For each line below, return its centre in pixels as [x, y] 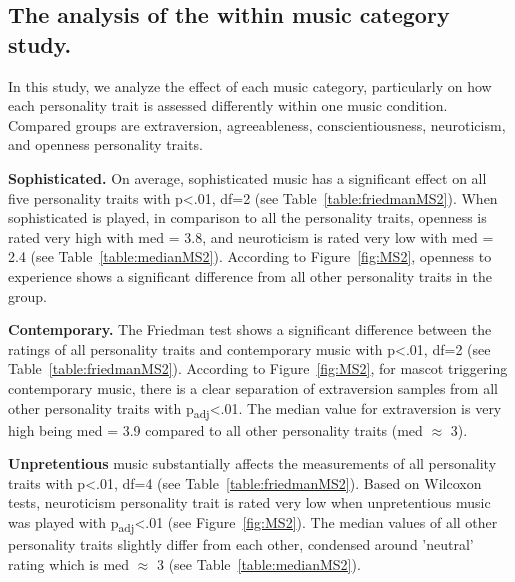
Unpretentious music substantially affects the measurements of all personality [252, 463]
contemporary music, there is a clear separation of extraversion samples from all [253, 387]
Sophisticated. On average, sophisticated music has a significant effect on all [247, 177]
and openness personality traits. [105, 144]
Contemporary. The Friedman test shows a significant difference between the [250, 329]
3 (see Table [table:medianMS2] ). [258, 563]
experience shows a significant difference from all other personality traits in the [250, 275]
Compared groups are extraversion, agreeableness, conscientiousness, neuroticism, [257, 124]
